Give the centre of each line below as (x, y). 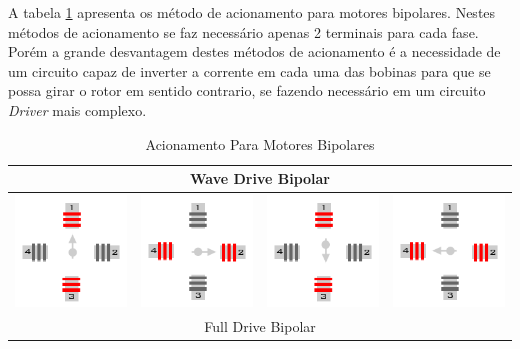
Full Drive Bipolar (260, 325)
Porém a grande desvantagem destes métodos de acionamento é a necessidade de (254, 51)
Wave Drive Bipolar (260, 178)
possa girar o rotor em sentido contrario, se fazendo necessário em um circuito (247, 90)
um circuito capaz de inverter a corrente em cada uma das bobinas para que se (249, 70)
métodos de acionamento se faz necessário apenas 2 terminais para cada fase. (243, 31)
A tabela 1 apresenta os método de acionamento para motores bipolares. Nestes (252, 12)
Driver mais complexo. (77, 109)
